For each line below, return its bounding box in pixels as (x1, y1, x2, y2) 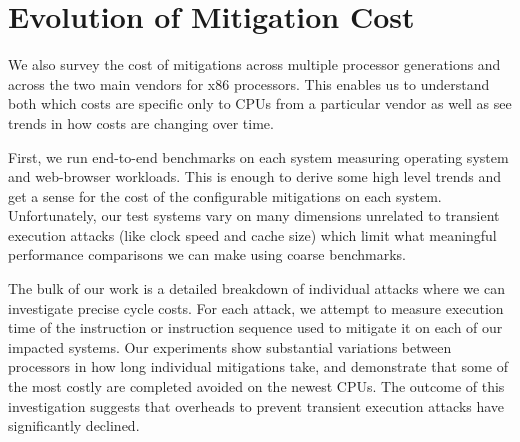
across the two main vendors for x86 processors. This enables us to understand (8, 73, 490, 94)
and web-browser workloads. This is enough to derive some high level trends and (8, 166, 501, 187)
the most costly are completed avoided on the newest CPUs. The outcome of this (8, 376, 505, 397)
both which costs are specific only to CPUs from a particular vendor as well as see (8, 93, 512, 114)
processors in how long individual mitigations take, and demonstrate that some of (8, 356, 508, 377)
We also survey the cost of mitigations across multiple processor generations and (8, 54, 501, 75)
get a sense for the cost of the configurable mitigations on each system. (8, 185, 442, 206)
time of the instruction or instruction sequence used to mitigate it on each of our (8, 317, 503, 338)
